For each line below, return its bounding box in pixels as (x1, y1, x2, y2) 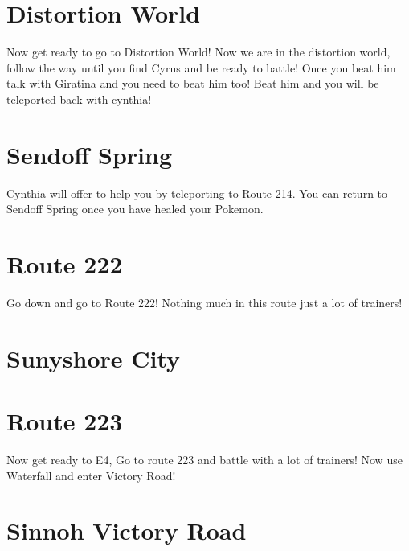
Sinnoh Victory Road (6, 514, 247, 547)
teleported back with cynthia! (6, 90, 152, 107)
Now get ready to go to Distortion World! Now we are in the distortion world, (6, 43, 391, 60)
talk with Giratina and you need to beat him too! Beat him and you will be (6, 75, 379, 92)
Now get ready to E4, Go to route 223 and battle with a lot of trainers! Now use (6, 451, 403, 468)
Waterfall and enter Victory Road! (6, 467, 176, 483)
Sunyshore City (6, 341, 181, 374)
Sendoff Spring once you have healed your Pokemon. (6, 200, 264, 217)
